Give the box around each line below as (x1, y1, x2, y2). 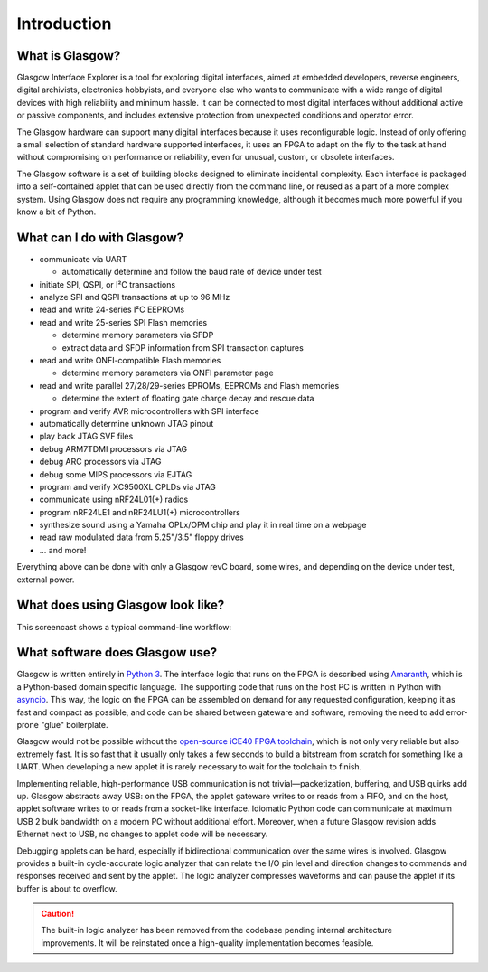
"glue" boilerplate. (41, 720, 108, 731)
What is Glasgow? (16, 48, 121, 63)
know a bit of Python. (16, 206, 97, 217)
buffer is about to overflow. (16, 882, 117, 894)
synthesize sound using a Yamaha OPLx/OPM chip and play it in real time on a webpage (39, 520, 367, 531)
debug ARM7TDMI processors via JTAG (39, 443, 188, 454)
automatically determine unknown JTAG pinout (39, 418, 214, 429)
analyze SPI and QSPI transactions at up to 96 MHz (39, 292, 230, 303)
